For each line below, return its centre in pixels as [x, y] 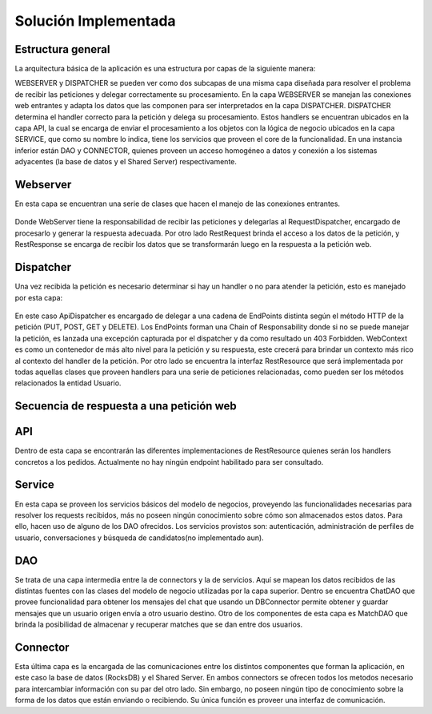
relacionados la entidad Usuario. [68, 383]
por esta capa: [39, 297]
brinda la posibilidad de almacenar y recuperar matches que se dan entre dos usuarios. [159, 624]
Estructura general [62, 49]
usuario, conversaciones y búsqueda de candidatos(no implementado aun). [139, 538]
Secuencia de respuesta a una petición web [126, 406]
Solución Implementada [95, 21]
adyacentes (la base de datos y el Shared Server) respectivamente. [126, 162]
